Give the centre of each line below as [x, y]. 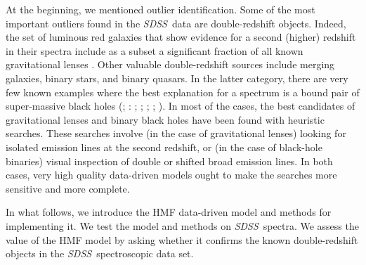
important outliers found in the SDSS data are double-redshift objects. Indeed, [176, 23]
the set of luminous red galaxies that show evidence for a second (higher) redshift [181, 37]
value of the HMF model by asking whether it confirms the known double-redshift [182, 239]
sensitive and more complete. [68, 188]
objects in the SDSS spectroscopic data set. [100, 253]
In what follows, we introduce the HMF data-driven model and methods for [169, 212]
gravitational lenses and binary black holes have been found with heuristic [165, 119]
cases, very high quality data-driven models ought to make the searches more [171, 175]
